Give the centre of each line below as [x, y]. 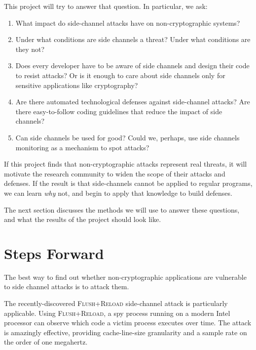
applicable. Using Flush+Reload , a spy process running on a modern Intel [117, 313]
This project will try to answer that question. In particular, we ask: [106, 6]
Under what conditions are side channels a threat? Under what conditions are [133, 39]
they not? [30, 49]
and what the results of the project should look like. [83, 219]
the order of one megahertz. [46, 342]
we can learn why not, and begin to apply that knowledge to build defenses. [118, 193]
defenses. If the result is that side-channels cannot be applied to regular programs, [128, 183]
